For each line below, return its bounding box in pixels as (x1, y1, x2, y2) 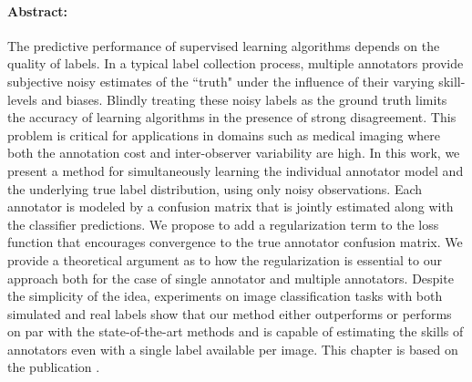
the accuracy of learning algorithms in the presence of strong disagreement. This (7, 108, 457, 127)
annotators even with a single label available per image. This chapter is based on (7, 339, 458, 358)
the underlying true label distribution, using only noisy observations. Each (7, 179, 423, 198)
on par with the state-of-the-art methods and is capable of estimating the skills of (7, 322, 464, 341)
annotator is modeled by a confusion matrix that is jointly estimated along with (7, 197, 454, 216)
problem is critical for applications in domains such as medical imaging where (7, 125, 440, 144)
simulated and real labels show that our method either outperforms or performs (7, 304, 452, 323)
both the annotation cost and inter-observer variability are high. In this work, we (7, 143, 460, 162)
